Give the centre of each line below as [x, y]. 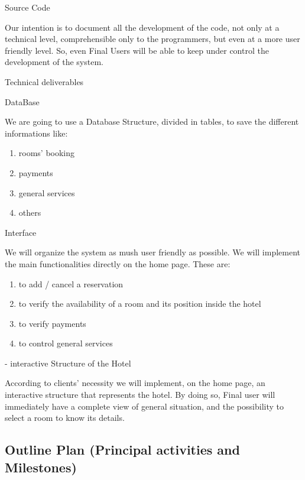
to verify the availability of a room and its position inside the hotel [140, 304]
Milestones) [41, 467]
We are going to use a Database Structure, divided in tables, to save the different [152, 121]
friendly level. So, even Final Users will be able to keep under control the [137, 50]
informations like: [36, 133]
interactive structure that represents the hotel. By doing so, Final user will [140, 395]
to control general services [66, 343]
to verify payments [52, 323]
